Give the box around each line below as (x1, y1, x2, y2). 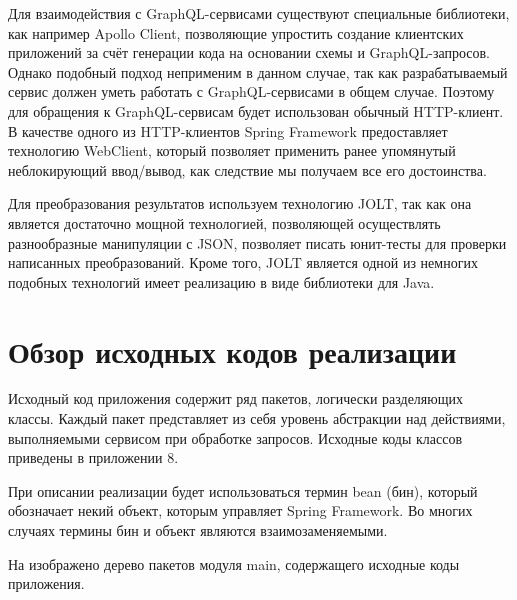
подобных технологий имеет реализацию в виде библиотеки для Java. (8, 271, 435, 292)
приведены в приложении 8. (8, 447, 179, 468)
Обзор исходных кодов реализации (8, 330, 457, 371)
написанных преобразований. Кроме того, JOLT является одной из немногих (8, 252, 478, 273)
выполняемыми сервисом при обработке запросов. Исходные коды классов (8, 427, 463, 448)
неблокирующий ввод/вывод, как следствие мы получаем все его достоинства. (8, 159, 487, 180)
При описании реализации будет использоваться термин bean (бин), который (8, 480, 478, 501)
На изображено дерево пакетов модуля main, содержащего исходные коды (8, 553, 460, 574)
